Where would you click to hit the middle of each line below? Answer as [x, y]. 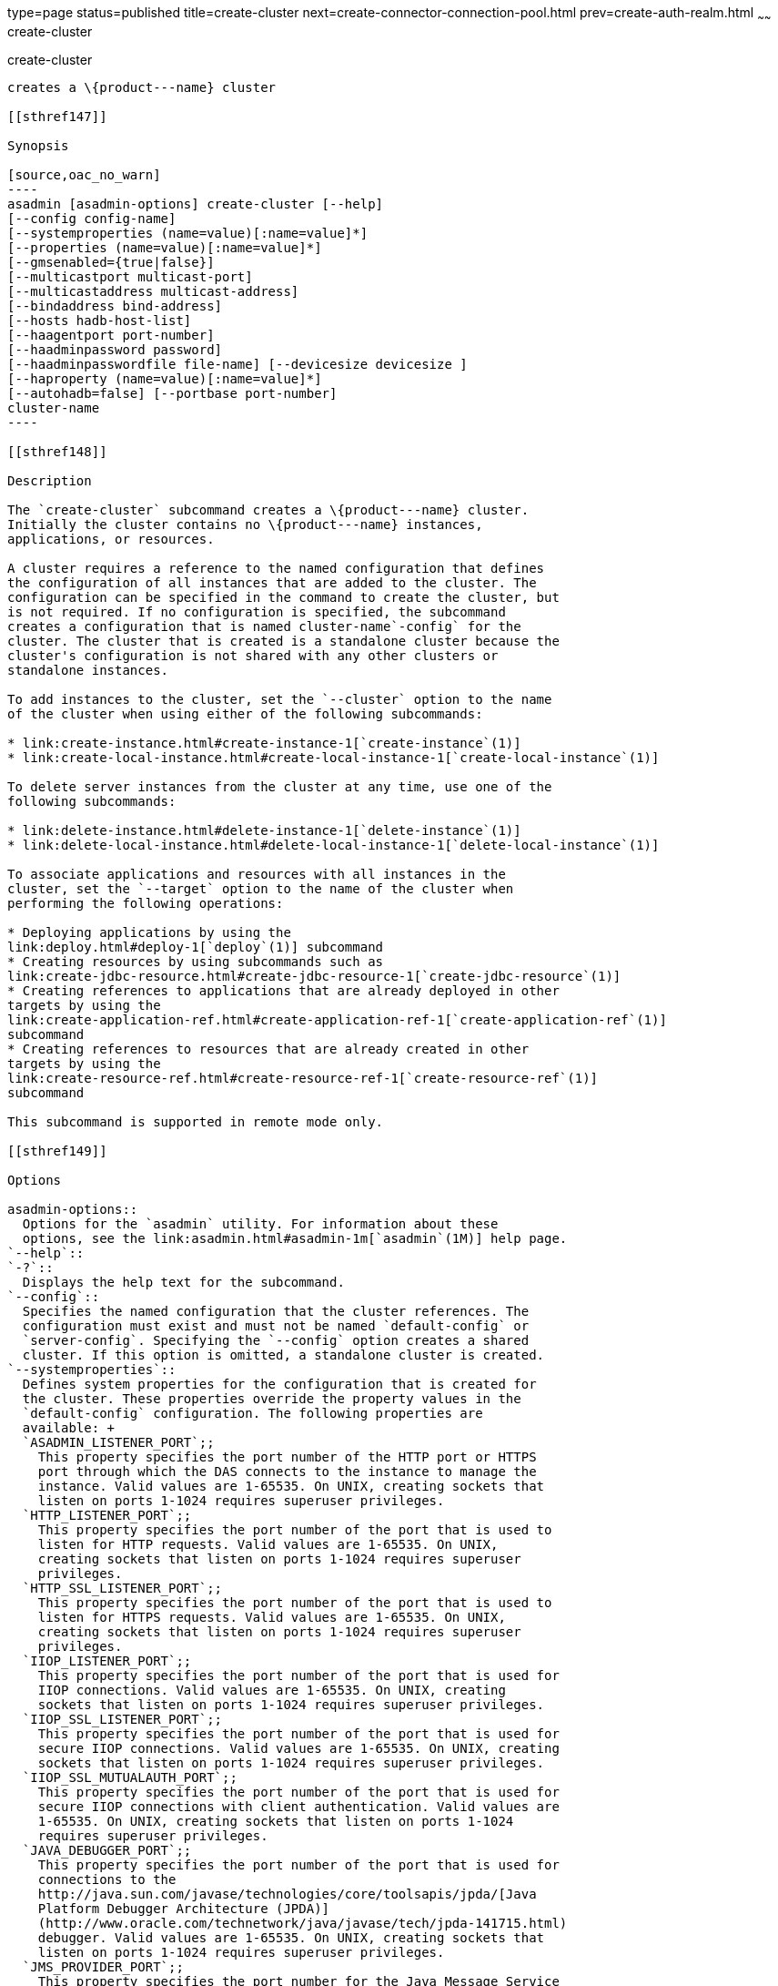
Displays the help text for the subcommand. [183, 1282]
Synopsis [38, 145]
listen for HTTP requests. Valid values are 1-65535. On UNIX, [268, 1544]
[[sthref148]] [57, 451]
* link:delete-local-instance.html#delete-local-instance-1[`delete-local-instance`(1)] [333, 845]
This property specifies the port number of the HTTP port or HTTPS [287, 1456]
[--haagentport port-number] [111, 335]
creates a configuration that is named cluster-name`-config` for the [264, 626]
